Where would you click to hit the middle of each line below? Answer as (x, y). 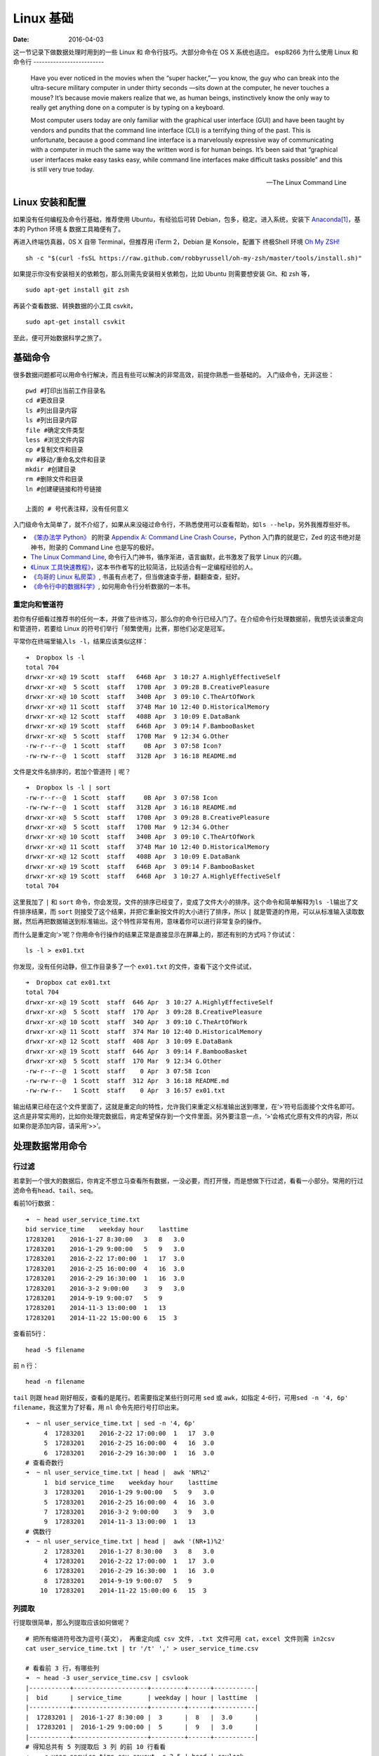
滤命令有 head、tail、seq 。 (55, 1191)
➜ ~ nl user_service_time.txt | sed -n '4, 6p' (111, 1423)
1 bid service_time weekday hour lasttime (131, 1482)
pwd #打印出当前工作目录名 (66, 391)
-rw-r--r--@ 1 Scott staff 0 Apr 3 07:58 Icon (118, 1071)
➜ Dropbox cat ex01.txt (68, 983)
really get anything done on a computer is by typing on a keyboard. (127, 107)
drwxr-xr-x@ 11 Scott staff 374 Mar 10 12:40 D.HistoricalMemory (144, 1031)
